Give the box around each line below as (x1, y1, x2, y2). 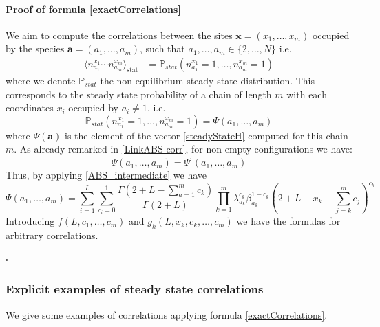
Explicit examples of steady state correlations (6, 280, 264, 297)
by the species (6, 41, 65, 56)
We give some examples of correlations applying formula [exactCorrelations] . (6, 307, 328, 322)
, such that (140, 41, 185, 56)
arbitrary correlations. (6, 228, 98, 243)
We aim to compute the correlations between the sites (6, 27, 233, 42)
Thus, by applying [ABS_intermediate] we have (6, 168, 207, 182)
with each (286, 87, 327, 101)
